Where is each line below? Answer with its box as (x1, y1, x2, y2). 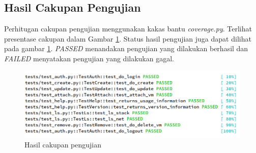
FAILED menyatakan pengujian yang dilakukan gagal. (4, 53, 174, 63)
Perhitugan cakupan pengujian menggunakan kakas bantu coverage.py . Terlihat (4, 23, 252, 34)
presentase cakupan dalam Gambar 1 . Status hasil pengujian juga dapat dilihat (4, 33, 251, 44)
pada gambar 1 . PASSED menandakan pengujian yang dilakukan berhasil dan (4, 43, 248, 54)
